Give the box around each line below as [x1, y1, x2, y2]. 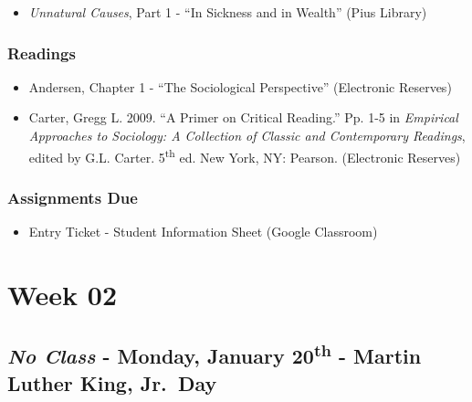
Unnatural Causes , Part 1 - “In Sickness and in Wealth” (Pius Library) [28, 3, 427, 21]
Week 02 [7, 275, 118, 312]
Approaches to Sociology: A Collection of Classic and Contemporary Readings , [28, 126, 466, 144]
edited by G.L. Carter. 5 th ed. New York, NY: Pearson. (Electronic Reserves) [28, 144, 461, 166]
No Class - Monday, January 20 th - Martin [7, 338, 422, 370]
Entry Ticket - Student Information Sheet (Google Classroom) [28, 222, 378, 241]
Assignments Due [7, 185, 138, 208]
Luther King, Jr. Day [7, 368, 217, 397]
